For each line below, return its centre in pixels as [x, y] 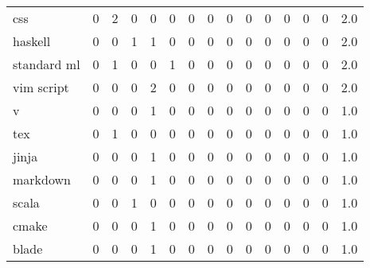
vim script [41, 87]
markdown [42, 179]
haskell [32, 41]
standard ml [47, 64]
